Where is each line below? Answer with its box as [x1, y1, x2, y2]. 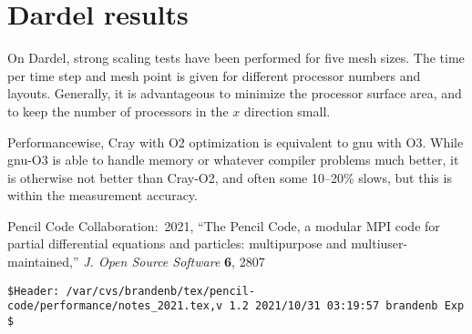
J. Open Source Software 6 [83, 252, 232, 271]
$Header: [7, 284, 60, 298]
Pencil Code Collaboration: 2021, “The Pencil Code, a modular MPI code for [7, 216, 440, 235]
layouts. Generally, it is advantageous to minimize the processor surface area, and [7, 84, 462, 103]
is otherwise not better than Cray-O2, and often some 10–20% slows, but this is [7, 167, 452, 187]
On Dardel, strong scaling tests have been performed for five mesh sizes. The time [7, 48, 465, 67]
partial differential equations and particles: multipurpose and [7, 234, 347, 253]
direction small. [243, 101, 331, 120]
